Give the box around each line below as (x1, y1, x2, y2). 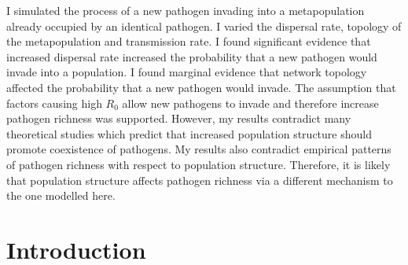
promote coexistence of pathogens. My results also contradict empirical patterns (6, 141, 391, 157)
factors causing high (6, 94, 102, 111)
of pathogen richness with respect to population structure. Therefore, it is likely (6, 156, 391, 172)
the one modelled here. (6, 187, 116, 204)
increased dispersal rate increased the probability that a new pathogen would (6, 48, 377, 64)
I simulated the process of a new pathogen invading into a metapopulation (6, 2, 365, 18)
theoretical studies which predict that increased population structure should (6, 125, 372, 142)
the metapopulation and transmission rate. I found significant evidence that (6, 33, 371, 50)
